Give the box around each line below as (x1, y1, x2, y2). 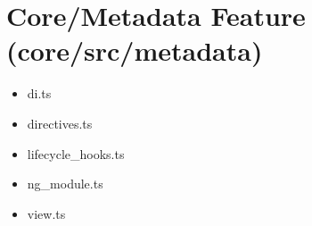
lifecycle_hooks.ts (27, 144, 125, 163)
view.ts (27, 204, 66, 222)
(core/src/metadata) (6, 32, 263, 69)
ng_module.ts (27, 174, 103, 193)
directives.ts (27, 113, 93, 132)
